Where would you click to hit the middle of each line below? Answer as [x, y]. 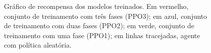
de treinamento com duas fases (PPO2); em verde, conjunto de [99, 26]
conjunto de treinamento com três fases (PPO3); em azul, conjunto [105, 16]
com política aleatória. [38, 45]
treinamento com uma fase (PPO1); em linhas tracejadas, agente [102, 35]
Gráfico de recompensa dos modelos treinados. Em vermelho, [96, 6]
